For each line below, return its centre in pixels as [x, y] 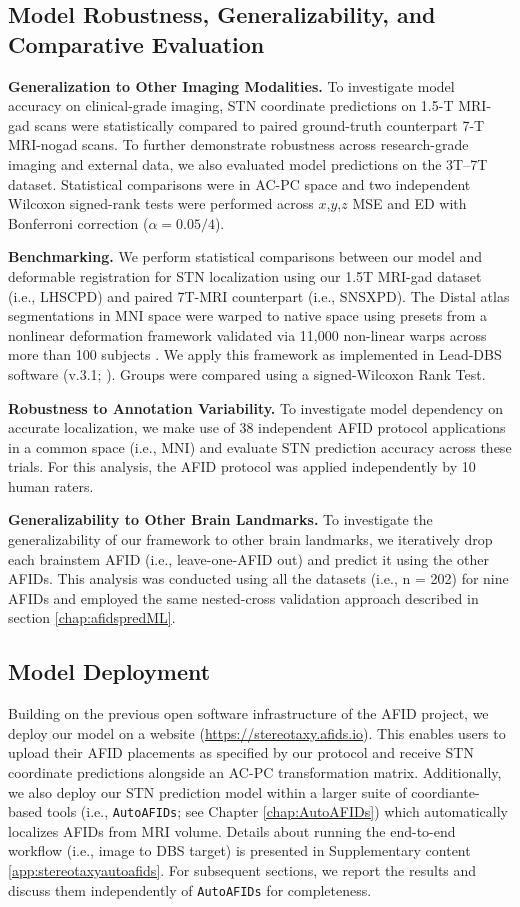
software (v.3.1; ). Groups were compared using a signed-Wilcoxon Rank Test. [247, 373]
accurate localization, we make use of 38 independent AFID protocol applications [257, 427]
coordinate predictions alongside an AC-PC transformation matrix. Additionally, [255, 772]
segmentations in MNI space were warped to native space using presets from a [247, 315]
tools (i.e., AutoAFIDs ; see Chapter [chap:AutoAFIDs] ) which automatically [277, 811]
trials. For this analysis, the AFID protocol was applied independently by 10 [242, 466]
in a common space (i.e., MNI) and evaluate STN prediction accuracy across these [260, 446]
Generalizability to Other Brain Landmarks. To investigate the [220, 519]
